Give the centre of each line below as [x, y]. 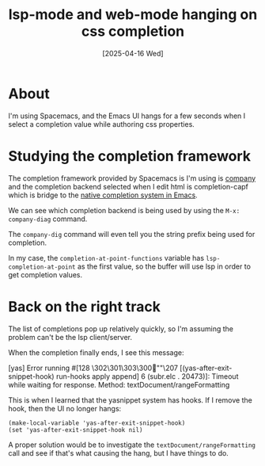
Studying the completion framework [130, 156]
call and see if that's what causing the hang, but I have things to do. [119, 453]
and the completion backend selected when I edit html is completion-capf [129, 186]
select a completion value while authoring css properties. [102, 124]
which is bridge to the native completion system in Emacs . [103, 195]
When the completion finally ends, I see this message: [96, 352]
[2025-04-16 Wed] [133, 53]
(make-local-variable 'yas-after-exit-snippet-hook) [97, 423]
